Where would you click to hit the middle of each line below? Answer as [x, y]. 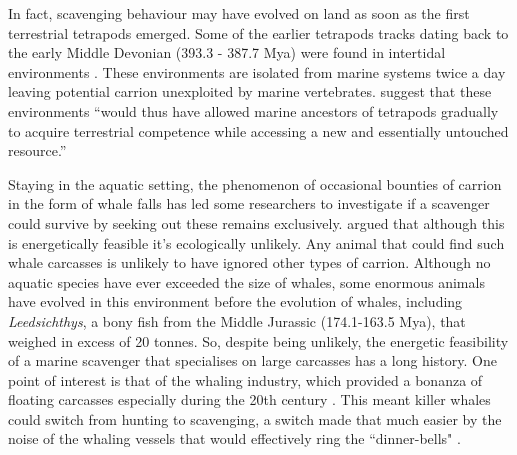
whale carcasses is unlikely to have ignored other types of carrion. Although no [249, 262]
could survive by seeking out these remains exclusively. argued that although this [256, 222]
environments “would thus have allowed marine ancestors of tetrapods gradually [253, 110]
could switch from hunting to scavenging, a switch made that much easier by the [255, 418]
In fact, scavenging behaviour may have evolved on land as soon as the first [239, 13]
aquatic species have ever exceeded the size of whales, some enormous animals [246, 281]
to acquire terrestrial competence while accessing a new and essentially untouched [258, 130]
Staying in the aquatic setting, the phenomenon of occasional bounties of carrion [255, 183]
